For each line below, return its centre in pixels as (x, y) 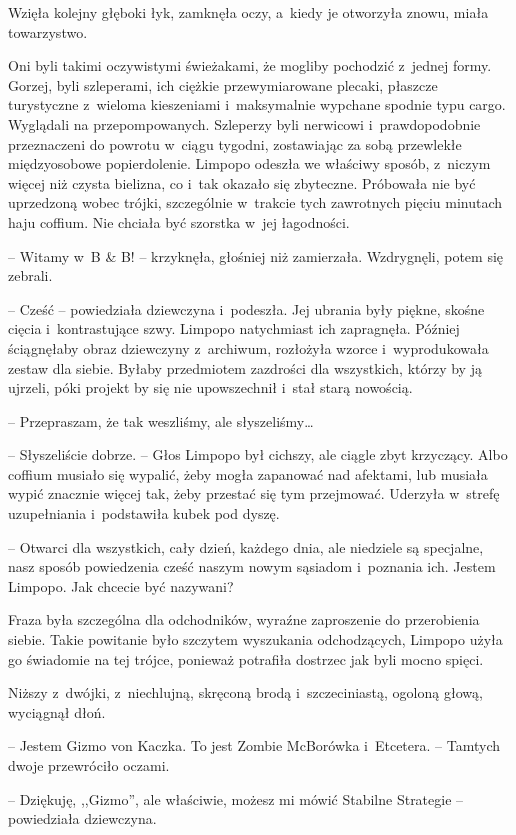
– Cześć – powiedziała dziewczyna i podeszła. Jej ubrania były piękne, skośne (246, 308)
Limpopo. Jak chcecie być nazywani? (121, 585)
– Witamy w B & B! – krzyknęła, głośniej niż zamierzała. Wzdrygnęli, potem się (256, 255)
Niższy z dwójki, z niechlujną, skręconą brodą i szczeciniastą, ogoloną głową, (245, 692)
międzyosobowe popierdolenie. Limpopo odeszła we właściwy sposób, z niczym (249, 163)
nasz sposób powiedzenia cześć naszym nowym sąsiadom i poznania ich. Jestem (252, 566)
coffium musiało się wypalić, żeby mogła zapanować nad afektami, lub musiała (248, 473)
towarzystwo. (48, 31)
